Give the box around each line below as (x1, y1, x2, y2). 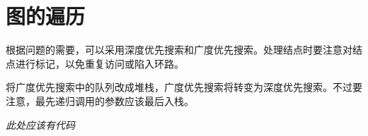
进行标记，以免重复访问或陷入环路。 (15, 56, 184, 70)
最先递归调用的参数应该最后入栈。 (35, 93, 194, 108)
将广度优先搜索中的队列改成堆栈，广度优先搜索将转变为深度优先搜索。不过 (6, 80, 352, 94)
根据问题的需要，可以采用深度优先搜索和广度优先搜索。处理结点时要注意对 (6, 42, 352, 57)
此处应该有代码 (6, 117, 75, 132)
